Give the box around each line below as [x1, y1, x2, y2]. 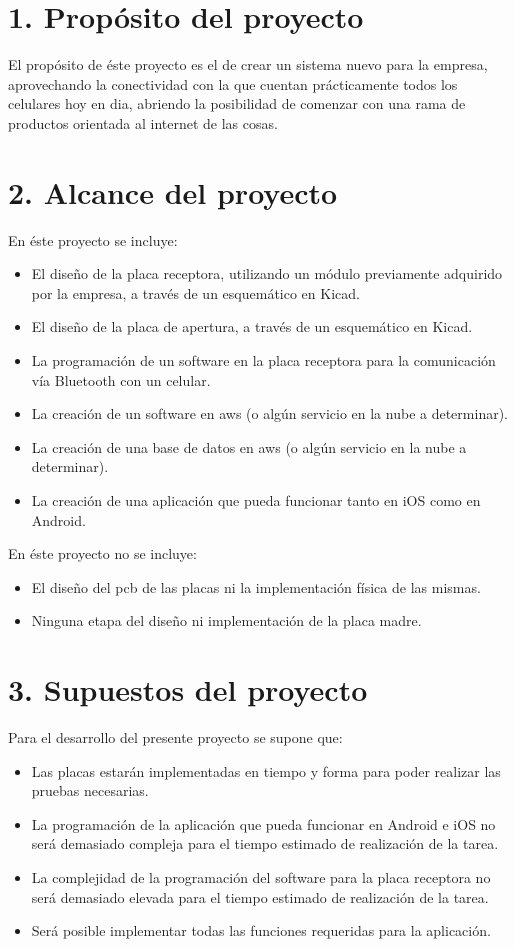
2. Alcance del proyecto [8, 171, 338, 212]
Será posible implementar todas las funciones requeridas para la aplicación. [31, 920, 491, 941]
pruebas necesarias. [31, 780, 149, 801]
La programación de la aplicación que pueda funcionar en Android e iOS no [31, 813, 496, 834]
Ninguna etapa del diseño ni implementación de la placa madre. [31, 610, 422, 631]
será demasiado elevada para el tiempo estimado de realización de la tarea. [31, 886, 489, 907]
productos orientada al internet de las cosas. [8, 112, 278, 133]
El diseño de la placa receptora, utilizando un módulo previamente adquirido [31, 263, 503, 284]
